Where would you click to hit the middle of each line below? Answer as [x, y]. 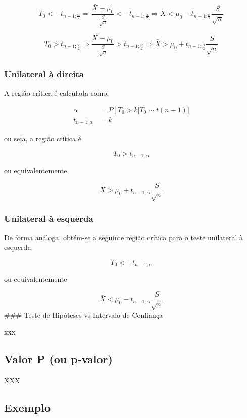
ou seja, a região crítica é [43, 138]
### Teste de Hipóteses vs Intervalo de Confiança [84, 315]
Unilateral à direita [44, 74]
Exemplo [28, 408]
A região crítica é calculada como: [57, 92]
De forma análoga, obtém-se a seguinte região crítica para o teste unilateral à [124, 237]
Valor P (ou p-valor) [58, 359]
